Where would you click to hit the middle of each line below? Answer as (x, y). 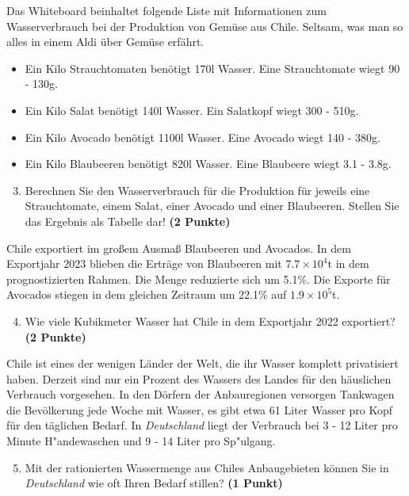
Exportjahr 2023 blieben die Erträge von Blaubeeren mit (144, 263)
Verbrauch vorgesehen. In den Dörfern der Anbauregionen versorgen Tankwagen (201, 394)
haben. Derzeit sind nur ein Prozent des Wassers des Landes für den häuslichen (199, 378)
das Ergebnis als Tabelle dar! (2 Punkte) (128, 221)
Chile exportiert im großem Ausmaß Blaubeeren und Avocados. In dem (179, 248)
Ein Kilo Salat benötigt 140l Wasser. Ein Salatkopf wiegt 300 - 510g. (192, 110)
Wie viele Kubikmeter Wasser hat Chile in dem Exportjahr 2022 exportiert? (210, 320)
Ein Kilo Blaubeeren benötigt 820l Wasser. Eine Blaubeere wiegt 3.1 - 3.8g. (208, 164)
